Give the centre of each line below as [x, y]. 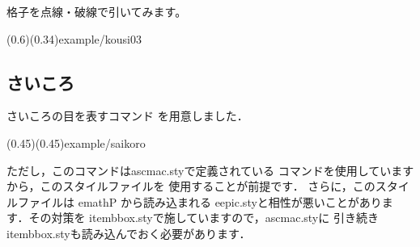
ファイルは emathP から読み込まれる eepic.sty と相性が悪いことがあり [199, 201]
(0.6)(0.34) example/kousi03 [74, 38]
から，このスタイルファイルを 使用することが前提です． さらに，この [191, 186]
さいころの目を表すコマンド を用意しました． [127, 116]
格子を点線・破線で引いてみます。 [97, 11]
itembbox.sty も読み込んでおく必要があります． [129, 233]
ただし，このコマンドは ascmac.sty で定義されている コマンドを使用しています [210, 170]
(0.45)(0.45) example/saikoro [76, 142]
